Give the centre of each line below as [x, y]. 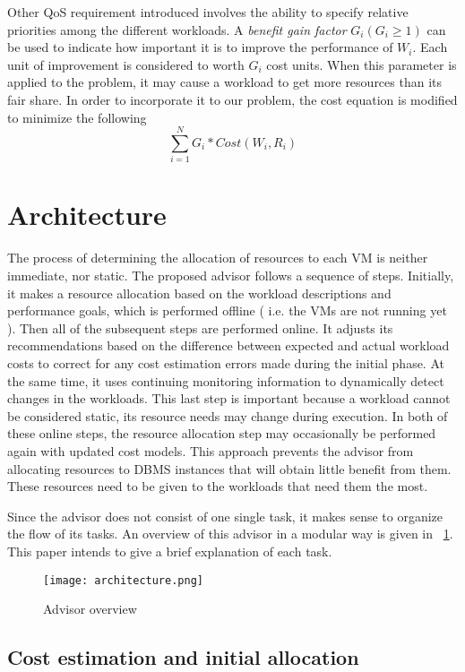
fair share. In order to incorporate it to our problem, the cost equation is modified [232, 99]
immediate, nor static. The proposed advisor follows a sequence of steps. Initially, [231, 275]
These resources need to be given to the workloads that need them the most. [218, 486]
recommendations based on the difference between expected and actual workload [228, 345]
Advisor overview [90, 609]
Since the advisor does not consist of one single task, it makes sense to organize [225, 516]
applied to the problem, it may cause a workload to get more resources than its [225, 82]
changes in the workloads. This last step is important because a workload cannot [229, 398]
